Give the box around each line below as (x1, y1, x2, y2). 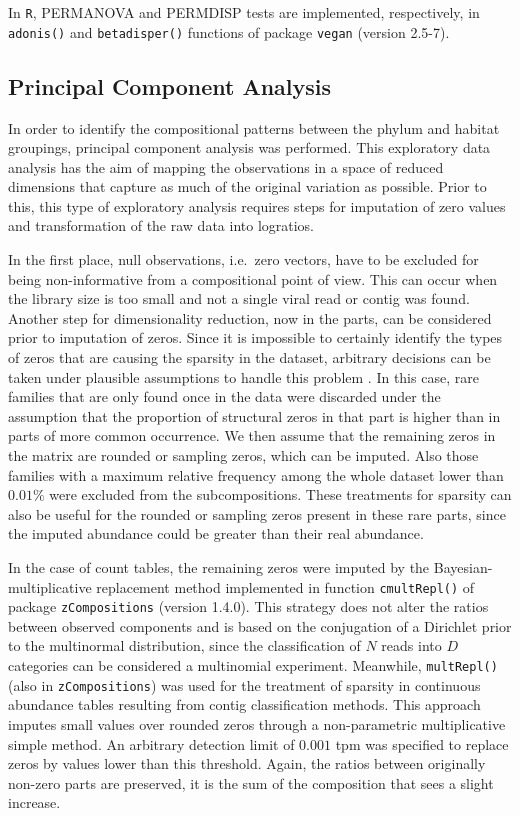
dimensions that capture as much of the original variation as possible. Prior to (8, 176, 487, 197)
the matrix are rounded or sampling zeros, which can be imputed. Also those (8, 445, 479, 466)
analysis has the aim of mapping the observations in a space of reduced (8, 156, 444, 177)
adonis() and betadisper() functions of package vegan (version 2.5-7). (8, 21, 450, 42)
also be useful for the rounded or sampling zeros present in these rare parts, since (8, 503, 506, 524)
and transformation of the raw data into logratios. (8, 215, 315, 236)
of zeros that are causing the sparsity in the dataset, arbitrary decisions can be (8, 347, 491, 368)
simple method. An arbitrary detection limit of (8, 733, 295, 754)
